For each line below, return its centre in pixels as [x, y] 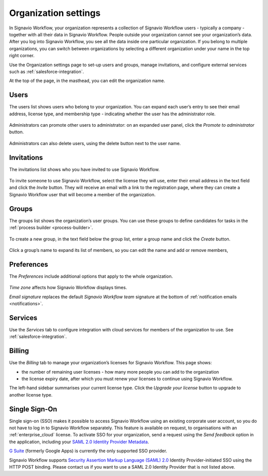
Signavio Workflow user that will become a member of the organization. [82, 194]
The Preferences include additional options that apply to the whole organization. [91, 276]
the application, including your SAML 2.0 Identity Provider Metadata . [79, 442]
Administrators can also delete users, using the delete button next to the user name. [95, 143]
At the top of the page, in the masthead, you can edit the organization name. [87, 81]
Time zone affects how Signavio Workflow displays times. [68, 288]
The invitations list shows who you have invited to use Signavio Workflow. [84, 169]
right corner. [22, 56]
